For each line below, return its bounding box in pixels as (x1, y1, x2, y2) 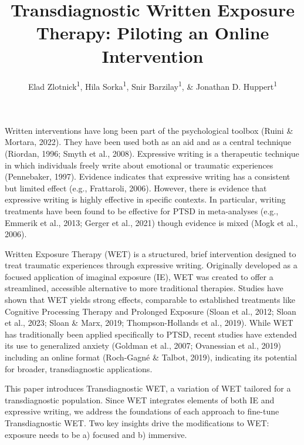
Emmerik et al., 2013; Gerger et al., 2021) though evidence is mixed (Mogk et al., (5, 216, 298, 228)
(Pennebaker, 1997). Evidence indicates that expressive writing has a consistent (5, 170, 291, 183)
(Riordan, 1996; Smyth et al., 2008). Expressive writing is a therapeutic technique (5, 147, 299, 159)
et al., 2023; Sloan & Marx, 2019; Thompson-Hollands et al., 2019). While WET (5, 316, 293, 329)
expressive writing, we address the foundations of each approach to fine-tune (5, 405, 279, 417)
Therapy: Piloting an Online (36, 21, 269, 45)
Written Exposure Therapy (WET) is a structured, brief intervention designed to (5, 247, 296, 259)
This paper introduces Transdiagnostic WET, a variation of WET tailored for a (5, 382, 291, 395)
